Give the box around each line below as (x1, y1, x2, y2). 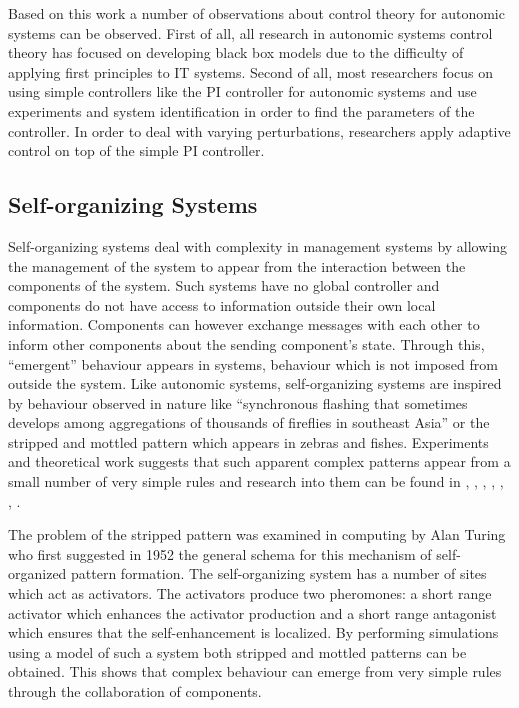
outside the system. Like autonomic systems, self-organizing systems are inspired (8, 373, 502, 394)
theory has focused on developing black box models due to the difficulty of (8, 42, 464, 63)
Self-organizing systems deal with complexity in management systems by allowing (8, 235, 508, 256)
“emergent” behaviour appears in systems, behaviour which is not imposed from (8, 353, 498, 374)
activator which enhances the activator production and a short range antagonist (8, 602, 497, 623)
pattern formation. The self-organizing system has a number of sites (71, 563, 487, 584)
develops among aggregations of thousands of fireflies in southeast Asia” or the (8, 412, 490, 433)
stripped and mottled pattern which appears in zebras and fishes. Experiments (8, 431, 489, 452)
